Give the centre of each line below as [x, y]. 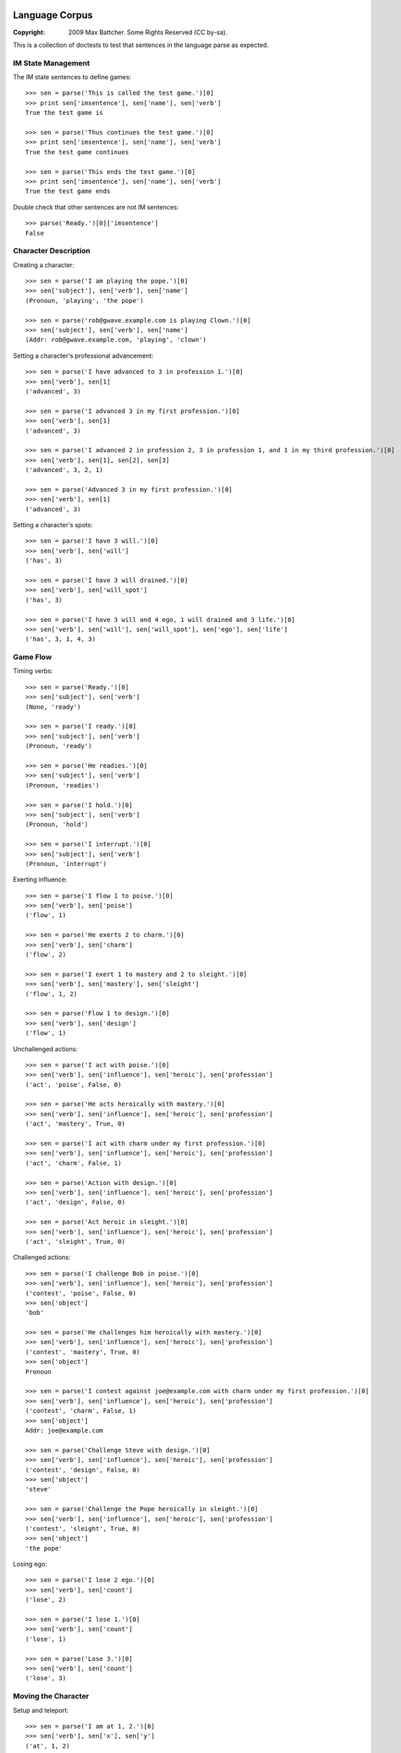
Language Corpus [53, 15]
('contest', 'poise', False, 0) [81, 1293]
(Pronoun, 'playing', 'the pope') [84, 300]
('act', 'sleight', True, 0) [75, 1241]
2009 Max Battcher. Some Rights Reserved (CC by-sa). [148, 32]
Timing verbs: [33, 671]
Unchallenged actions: [46, 1049]
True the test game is [64, 113]
